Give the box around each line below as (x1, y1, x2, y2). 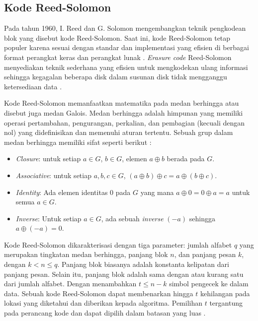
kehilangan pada (200, 288, 250, 298)
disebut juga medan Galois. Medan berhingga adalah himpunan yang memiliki (4, 107, 243, 118)
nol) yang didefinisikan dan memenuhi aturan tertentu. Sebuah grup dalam (4, 127, 233, 137)
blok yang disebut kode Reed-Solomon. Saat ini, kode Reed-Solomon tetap (4, 32, 231, 43)
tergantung (209, 298, 243, 308)
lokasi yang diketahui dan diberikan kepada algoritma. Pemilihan (4, 298, 203, 308)
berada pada (167, 153, 205, 164)
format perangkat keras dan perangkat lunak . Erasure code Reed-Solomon (4, 52, 232, 62)
